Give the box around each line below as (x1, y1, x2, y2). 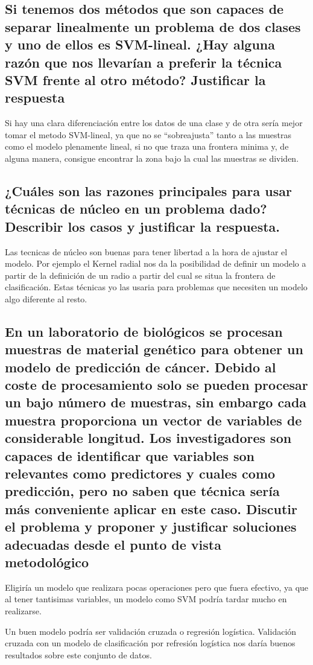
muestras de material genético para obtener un (5, 340, 303, 358)
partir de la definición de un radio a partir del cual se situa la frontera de (5, 269, 276, 281)
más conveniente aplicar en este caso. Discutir (5, 499, 297, 518)
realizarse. (5, 604, 42, 617)
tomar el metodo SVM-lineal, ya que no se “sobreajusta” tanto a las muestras (5, 128, 291, 141)
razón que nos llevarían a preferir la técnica (5, 52, 282, 71)
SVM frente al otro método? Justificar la (5, 70, 266, 89)
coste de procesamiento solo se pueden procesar (5, 375, 308, 394)
